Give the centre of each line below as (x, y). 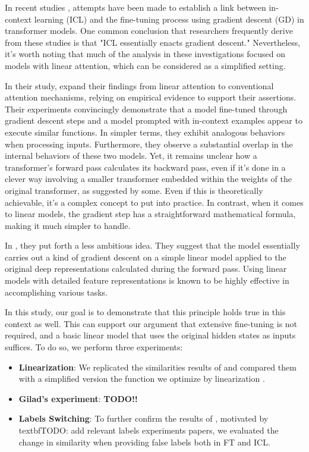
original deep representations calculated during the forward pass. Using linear (146, 269)
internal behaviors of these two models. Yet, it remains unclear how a (131, 156)
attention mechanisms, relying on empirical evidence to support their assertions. (151, 97)
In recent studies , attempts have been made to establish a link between (135, 7)
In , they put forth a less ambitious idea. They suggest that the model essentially (152, 245)
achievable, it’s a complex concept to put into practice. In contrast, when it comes (154, 202)
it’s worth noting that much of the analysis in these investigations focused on (145, 54)
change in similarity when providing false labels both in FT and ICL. (144, 442)
